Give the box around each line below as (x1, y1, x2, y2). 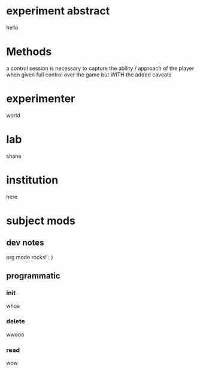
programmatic (6, 271, 61, 281)
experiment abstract (6, 4, 110, 18)
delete (6, 317, 25, 326)
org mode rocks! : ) (6, 253, 53, 260)
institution (6, 173, 59, 186)
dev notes (6, 238, 44, 248)
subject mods (6, 214, 76, 228)
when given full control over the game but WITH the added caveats (6, 70, 172, 78)
